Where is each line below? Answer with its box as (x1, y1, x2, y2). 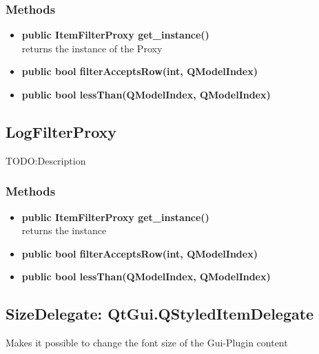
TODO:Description (6, 153, 86, 167)
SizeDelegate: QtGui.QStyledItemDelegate (6, 303, 314, 324)
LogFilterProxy (6, 121, 117, 142)
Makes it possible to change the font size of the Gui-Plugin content (6, 335, 288, 350)
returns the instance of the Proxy (21, 41, 163, 55)
